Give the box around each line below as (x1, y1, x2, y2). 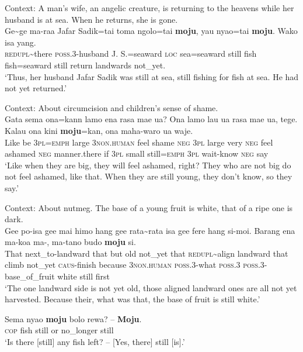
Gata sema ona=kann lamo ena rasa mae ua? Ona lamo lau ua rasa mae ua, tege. (5, 113, 298, 125)
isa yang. (5, 36, 36, 48)
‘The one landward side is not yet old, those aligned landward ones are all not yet (5, 281, 297, 294)
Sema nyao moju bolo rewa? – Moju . (5, 312, 142, 325)
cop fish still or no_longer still (5, 324, 114, 336)
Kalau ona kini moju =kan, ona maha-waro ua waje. (5, 124, 193, 136)
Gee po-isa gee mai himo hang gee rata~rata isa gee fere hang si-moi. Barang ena (5, 224, 295, 236)
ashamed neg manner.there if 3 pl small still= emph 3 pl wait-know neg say (5, 147, 269, 160)
